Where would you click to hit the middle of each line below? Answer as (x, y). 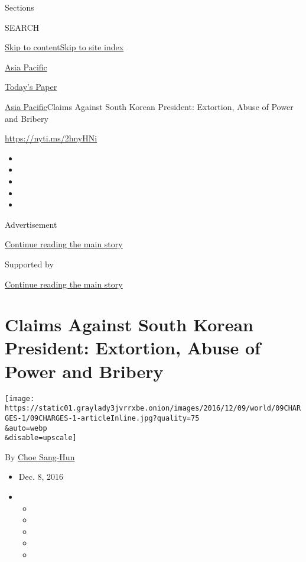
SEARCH (22, 27)
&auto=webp (26, 428)
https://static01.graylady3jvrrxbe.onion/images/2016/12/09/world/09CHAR (153, 408)
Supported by (29, 264)
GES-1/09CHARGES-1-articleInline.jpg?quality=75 (102, 418)
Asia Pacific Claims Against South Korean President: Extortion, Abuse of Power (149, 106)
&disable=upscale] (41, 438)
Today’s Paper (31, 87)
